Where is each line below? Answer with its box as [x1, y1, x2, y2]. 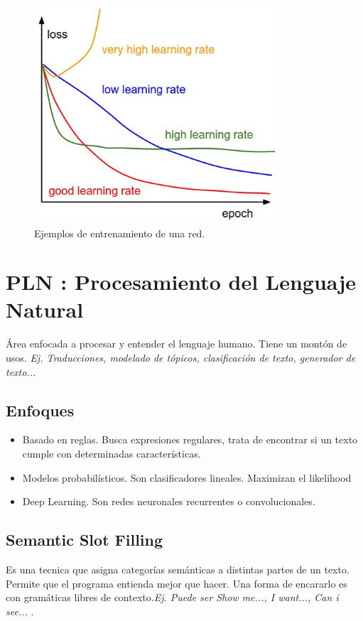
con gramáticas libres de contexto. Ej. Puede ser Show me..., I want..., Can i [6, 590, 339, 605]
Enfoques [6, 399, 75, 421]
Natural [6, 295, 84, 324]
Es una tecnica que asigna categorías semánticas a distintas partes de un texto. [6, 561, 350, 576]
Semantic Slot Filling [6, 529, 163, 551]
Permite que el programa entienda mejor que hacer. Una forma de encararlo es [6, 576, 347, 590]
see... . [6, 603, 34, 618]
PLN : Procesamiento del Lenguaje [6, 267, 356, 296]
